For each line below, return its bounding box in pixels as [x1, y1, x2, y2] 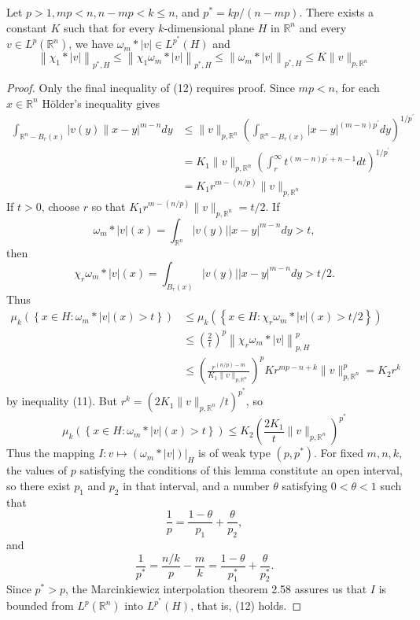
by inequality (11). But [6, 393, 117, 409]
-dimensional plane [164, 19, 255, 35]
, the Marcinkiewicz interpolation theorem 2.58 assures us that [65, 581, 367, 597]
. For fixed [314, 445, 363, 461]
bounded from [6, 597, 74, 614]
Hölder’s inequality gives [42, 94, 160, 111]
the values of [6, 462, 68, 478]
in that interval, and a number [123, 477, 270, 493]
